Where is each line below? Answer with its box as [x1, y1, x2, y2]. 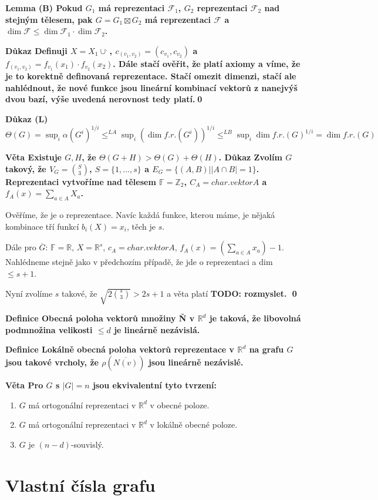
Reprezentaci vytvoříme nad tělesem [5, 175, 156, 187]
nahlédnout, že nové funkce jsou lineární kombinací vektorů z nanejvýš [5, 81, 298, 93]
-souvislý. [70, 438, 104, 450]
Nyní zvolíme [5, 287, 53, 299]
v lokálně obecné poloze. [150, 418, 238, 431]
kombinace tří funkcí [5, 220, 79, 232]
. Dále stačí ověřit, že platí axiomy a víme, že [113, 57, 301, 69]
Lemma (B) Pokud [5, 2, 83, 14]
